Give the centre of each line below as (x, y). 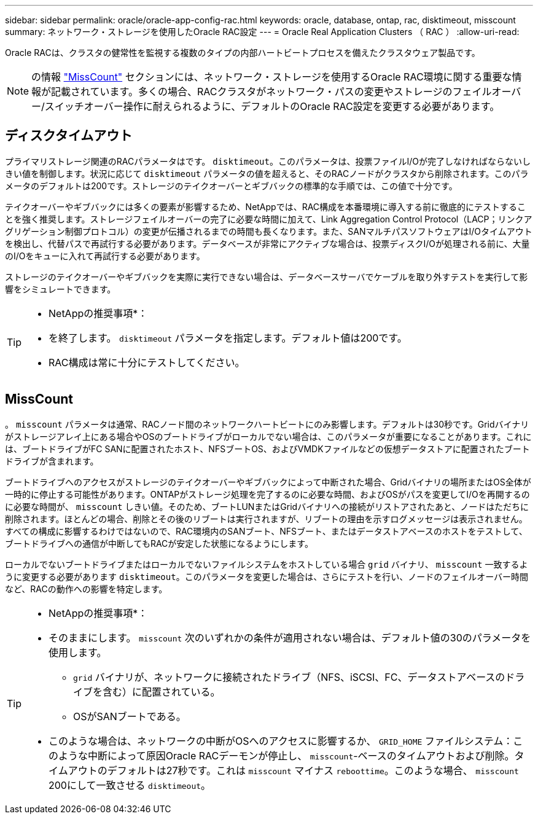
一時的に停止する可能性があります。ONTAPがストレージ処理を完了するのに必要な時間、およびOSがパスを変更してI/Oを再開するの (267, 494)
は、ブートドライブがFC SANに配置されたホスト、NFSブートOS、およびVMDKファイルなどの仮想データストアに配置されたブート (267, 449)
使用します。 (78, 652)
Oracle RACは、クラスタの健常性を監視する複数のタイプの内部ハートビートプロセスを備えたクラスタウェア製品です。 (243, 53)
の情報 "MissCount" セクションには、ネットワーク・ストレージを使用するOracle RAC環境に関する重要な (272, 77)
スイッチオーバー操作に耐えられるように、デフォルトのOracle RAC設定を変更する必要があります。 (272, 106)
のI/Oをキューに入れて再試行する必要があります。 (105, 256)
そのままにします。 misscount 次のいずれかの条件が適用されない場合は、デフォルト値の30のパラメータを (290, 637)
